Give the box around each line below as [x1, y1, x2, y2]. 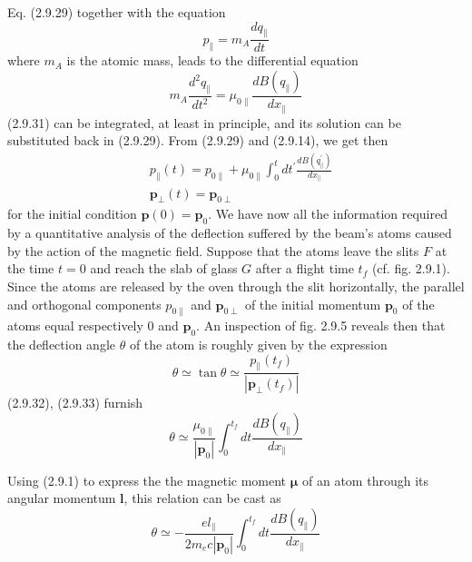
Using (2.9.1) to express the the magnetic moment [7, 470, 287, 489]
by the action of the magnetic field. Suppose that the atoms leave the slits [7, 241, 419, 260]
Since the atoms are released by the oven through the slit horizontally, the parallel [7, 276, 465, 295]
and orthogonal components [7, 294, 162, 313]
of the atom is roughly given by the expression [129, 335, 388, 354]
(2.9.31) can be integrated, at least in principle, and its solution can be [7, 113, 401, 132]
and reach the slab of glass [90, 259, 238, 278]
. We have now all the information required [208, 204, 447, 223]
